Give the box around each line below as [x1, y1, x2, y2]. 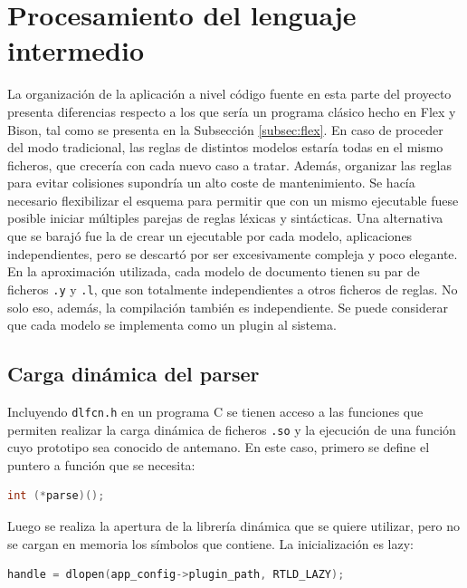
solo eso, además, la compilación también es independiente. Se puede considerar [7, 297, 448, 316]
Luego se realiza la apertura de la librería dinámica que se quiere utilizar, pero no [7, 516, 460, 535]
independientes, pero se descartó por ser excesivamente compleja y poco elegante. [7, 244, 458, 263]
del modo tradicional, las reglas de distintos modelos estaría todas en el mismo [7, 138, 443, 157]
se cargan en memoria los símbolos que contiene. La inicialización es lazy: [7, 534, 414, 553]
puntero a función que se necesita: [7, 455, 195, 474]
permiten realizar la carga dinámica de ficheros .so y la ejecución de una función [7, 419, 456, 439]
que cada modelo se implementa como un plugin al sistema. [7, 315, 337, 334]
